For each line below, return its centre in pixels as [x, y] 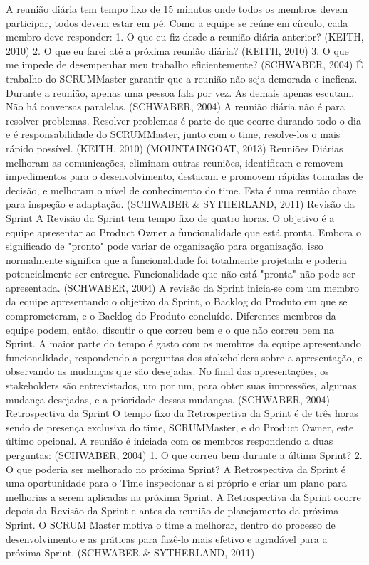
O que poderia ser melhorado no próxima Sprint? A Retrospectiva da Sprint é [176, 469]
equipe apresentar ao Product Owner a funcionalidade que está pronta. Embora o [183, 232]
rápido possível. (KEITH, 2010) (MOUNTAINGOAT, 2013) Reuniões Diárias [175, 148]
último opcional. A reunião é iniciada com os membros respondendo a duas [170, 441]
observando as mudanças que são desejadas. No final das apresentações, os [167, 371]
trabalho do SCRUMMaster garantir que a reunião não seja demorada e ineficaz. [182, 78]
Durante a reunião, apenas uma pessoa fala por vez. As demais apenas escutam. [180, 92]
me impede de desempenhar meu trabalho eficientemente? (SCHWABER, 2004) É [184, 64]
